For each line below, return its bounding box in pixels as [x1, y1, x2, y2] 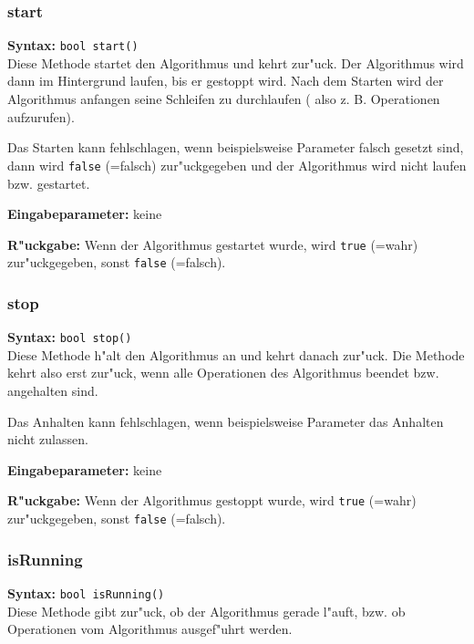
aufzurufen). [7, 107, 75, 126]
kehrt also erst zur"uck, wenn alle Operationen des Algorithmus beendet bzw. [7, 363, 439, 382]
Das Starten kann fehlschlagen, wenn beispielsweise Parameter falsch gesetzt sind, [7, 138, 464, 157]
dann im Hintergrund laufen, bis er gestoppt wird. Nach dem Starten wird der [7, 71, 444, 90]
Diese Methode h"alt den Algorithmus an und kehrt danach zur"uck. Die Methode [7, 345, 465, 364]
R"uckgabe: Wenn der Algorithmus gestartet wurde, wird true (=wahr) [7, 234, 418, 254]
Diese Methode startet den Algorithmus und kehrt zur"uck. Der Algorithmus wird [7, 53, 464, 72]
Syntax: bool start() [7, 36, 139, 55]
